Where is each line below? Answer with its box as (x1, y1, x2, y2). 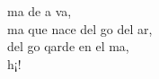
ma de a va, (7, 2, 72, 20)
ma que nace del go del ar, (7, 19, 153, 38)
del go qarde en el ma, (7, 37, 129, 56)
